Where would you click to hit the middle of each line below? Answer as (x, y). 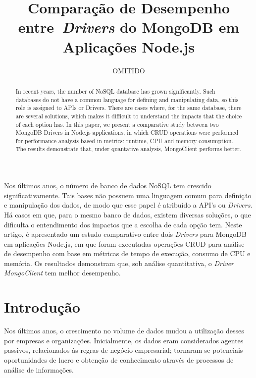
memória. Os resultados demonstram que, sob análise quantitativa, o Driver (119, 263)
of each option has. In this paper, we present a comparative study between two (117, 124)
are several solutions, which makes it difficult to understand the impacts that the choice (129, 116)
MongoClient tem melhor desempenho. (62, 273)
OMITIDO (129, 70)
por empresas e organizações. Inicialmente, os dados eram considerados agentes (124, 340)
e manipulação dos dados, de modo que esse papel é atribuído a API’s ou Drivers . (128, 205)
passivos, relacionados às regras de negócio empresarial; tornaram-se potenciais (124, 350)
